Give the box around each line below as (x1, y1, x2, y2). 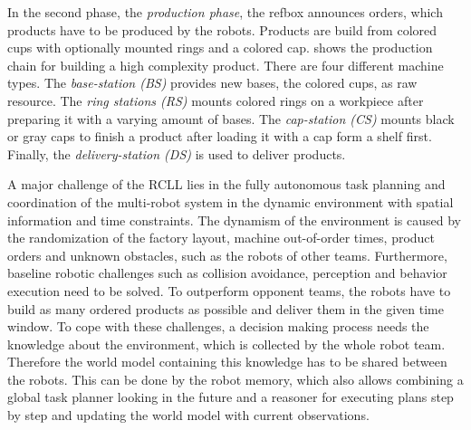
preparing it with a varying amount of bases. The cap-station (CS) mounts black (7, 109, 455, 128)
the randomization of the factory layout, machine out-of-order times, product (7, 228, 436, 247)
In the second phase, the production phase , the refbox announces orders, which (7, 3, 443, 21)
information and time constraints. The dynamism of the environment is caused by (7, 210, 462, 229)
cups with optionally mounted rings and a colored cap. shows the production (7, 38, 433, 57)
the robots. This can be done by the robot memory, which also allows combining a (7, 369, 464, 388)
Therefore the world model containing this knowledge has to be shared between (7, 352, 447, 371)
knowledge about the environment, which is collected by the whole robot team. (7, 334, 446, 353)
